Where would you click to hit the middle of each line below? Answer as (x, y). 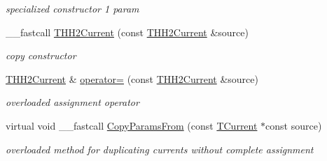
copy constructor (41, 55)
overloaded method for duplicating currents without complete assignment (160, 149)
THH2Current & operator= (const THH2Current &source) (132, 78)
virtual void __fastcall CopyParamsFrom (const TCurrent (132, 125)
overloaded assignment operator (72, 102)
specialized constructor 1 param (72, 8)
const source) (294, 125)
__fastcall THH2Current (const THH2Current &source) (127, 32)
